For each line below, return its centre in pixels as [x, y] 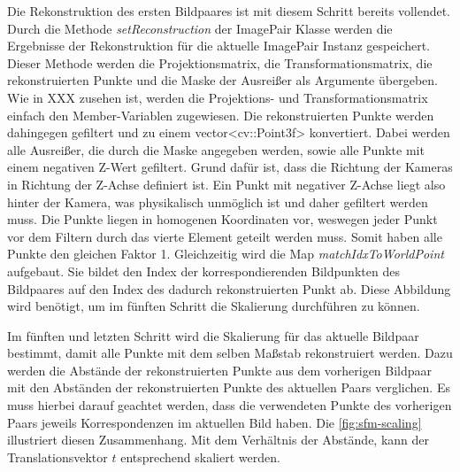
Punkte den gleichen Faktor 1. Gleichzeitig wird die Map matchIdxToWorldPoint [226, 254]
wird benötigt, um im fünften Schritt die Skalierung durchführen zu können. [214, 306]
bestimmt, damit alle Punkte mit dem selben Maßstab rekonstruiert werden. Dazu [230, 353]
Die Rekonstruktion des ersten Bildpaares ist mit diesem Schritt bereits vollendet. [229, 11]
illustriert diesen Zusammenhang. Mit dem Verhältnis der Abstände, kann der [218, 440]
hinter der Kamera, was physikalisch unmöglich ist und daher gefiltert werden [218, 201]
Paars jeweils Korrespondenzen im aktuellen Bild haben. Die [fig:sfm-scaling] [215, 422]
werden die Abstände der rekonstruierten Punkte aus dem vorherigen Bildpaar [220, 370]
